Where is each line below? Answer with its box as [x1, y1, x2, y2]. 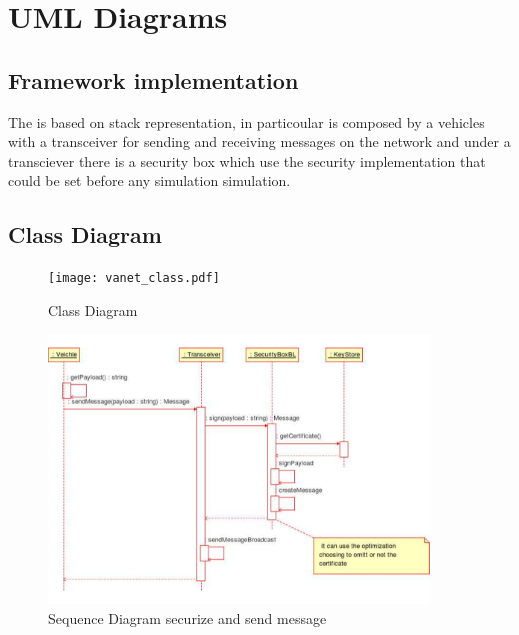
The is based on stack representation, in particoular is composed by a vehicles [8, 111, 485, 132]
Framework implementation [8, 64, 299, 95]
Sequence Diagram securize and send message [48, 607, 327, 628]
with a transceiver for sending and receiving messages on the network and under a [8, 131, 511, 152]
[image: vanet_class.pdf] [48, 271, 220, 286]
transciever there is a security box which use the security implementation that [8, 150, 486, 171]
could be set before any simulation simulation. [8, 170, 291, 191]
